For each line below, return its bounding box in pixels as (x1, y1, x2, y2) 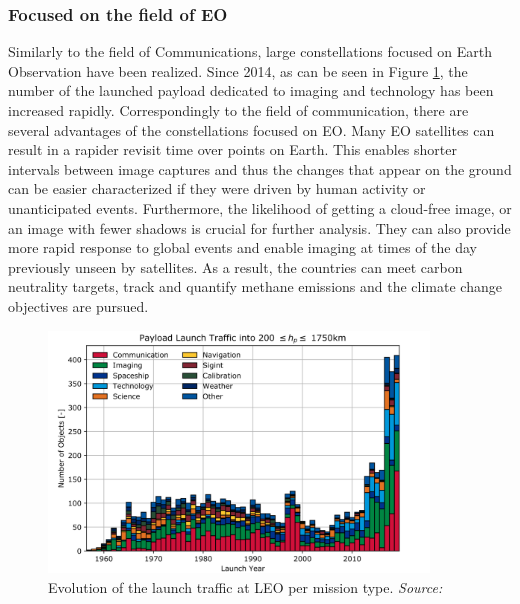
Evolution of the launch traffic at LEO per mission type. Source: (48, 576, 443, 597)
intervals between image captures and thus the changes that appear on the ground (8, 158, 512, 179)
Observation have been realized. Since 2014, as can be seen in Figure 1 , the (8, 60, 468, 81)
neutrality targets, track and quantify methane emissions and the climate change (8, 276, 502, 297)
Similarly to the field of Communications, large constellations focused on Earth (8, 41, 493, 62)
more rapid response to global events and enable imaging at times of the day (8, 237, 478, 258)
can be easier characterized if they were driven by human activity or (8, 178, 426, 199)
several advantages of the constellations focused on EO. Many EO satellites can (8, 119, 495, 140)
